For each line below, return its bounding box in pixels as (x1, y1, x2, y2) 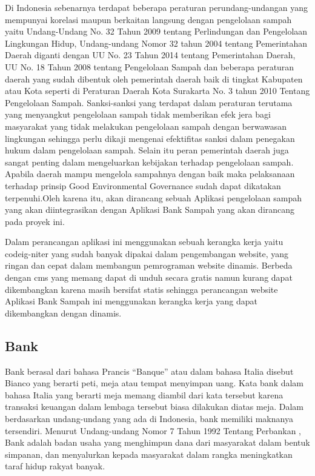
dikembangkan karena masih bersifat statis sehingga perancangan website (5, 283, 278, 295)
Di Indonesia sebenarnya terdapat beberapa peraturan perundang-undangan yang (5, 1, 308, 13)
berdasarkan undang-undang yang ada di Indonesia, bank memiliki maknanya (5, 412, 293, 425)
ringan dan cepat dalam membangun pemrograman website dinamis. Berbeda (5, 259, 293, 272)
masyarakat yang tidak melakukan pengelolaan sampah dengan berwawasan (5, 119, 287, 132)
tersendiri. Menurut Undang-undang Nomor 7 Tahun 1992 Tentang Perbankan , (5, 424, 301, 437)
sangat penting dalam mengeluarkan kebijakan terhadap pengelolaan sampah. (5, 155, 294, 168)
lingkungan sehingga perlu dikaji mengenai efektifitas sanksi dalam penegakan (5, 132, 295, 144)
